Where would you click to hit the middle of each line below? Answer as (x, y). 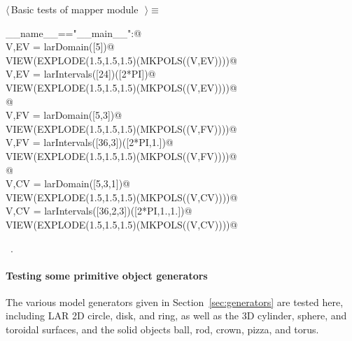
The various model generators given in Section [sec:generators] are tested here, (175, 302)
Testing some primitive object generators (107, 275)
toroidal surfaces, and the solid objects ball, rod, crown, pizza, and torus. (162, 329)
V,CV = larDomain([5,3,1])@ (68, 183)
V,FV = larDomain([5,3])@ (64, 115)
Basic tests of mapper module (75, 9)
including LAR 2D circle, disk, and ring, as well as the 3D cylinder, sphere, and (176, 315)
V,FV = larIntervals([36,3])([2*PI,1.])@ (90, 142)
